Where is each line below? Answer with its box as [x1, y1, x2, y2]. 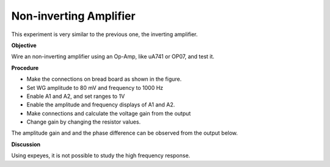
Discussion [11, 141, 41, 148]
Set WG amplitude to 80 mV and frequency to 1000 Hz [26, 84, 164, 91]
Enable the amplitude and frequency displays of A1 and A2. [26, 101, 175, 108]
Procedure [11, 64, 39, 72]
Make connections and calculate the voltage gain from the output [26, 109, 191, 117]
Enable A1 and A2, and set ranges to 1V [26, 92, 125, 100]
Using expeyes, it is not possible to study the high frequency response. [11, 152, 191, 159]
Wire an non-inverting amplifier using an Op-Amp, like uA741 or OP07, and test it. [11, 53, 215, 61]
